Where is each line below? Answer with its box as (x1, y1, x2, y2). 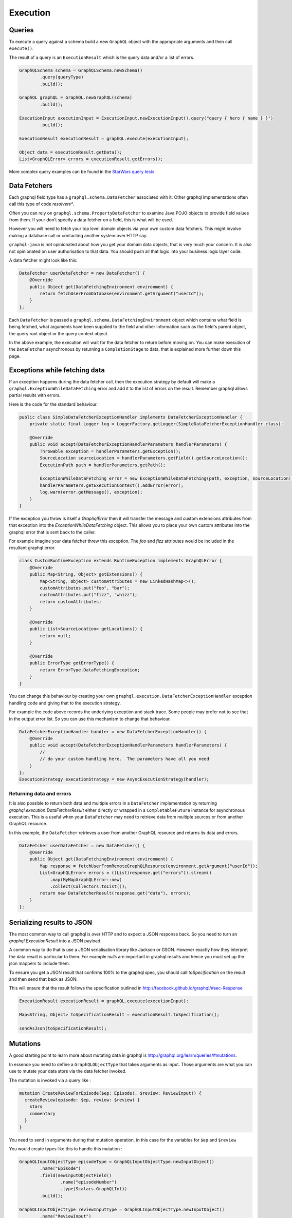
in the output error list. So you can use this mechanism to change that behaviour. (9, 716, 171, 722)
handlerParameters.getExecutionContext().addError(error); (39, 482, 184, 488)
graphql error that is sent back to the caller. (9, 529, 96, 535)
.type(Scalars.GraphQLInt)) (60, 1186, 128, 1192)
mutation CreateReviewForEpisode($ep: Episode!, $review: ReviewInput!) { (19, 1090, 202, 1096)
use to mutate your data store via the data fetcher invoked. (9, 1068, 127, 1074)
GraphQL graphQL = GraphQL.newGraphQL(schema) (19, 95, 132, 100)
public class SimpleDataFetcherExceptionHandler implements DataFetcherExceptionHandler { (19, 414, 243, 420)
